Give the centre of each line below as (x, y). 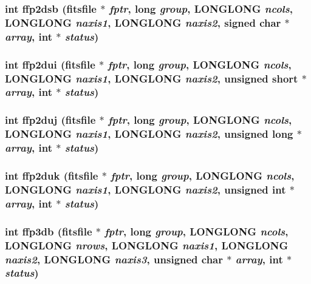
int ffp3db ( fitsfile (49, 231)
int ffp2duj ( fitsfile (50, 120)
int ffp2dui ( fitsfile (50, 64)
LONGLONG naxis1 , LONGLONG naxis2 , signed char (143, 22)
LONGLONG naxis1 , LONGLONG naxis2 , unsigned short (152, 78)
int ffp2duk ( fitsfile (52, 175)
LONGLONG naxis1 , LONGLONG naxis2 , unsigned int (145, 189)
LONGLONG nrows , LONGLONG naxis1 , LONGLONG (147, 245)
